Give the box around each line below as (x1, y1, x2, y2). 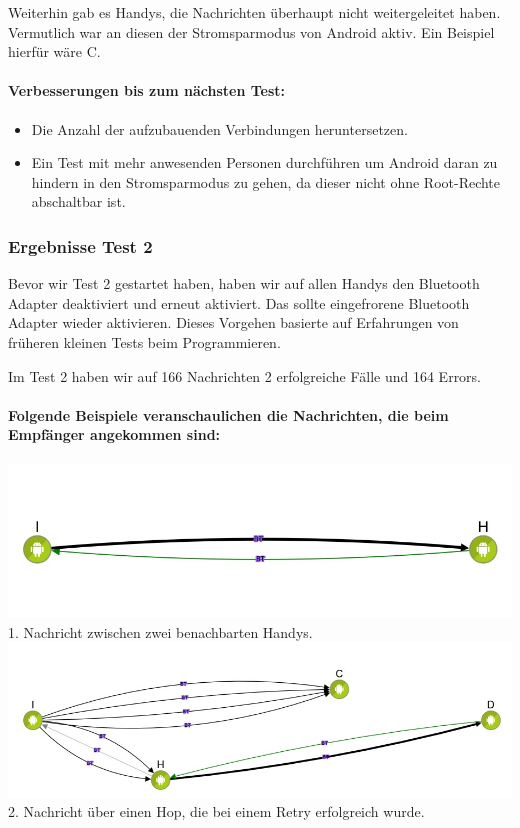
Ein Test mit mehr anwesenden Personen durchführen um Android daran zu (31, 152, 498, 173)
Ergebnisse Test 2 (8, 233, 153, 258)
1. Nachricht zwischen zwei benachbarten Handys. (8, 621, 313, 642)
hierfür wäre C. (8, 41, 101, 62)
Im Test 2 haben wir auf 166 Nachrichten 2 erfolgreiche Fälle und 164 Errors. (8, 365, 482, 386)
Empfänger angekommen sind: (8, 424, 221, 445)
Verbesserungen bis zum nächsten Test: (8, 80, 286, 101)
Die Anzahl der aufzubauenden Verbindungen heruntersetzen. (31, 118, 408, 139)
